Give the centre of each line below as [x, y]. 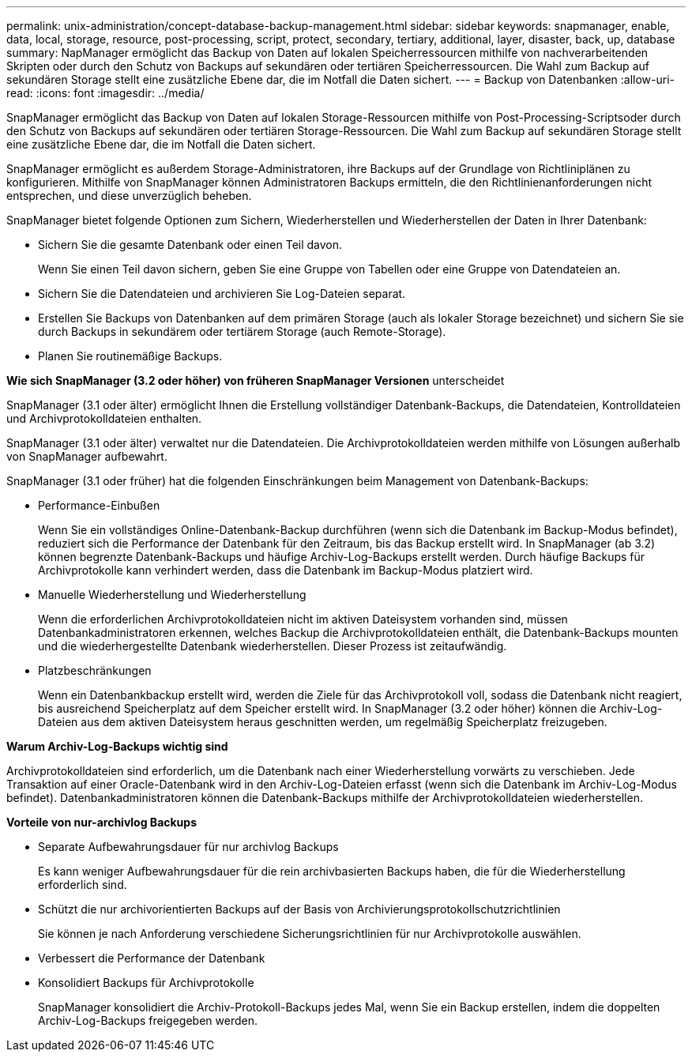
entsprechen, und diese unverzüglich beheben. [129, 196]
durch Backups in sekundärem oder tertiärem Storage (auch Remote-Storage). [242, 331]
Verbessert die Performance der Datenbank [152, 958]
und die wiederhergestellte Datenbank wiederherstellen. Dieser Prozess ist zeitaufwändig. [273, 646]
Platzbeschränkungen [95, 670]
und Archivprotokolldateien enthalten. [104, 418]
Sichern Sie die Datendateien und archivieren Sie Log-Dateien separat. [222, 294]
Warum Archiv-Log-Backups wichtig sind [117, 746]
